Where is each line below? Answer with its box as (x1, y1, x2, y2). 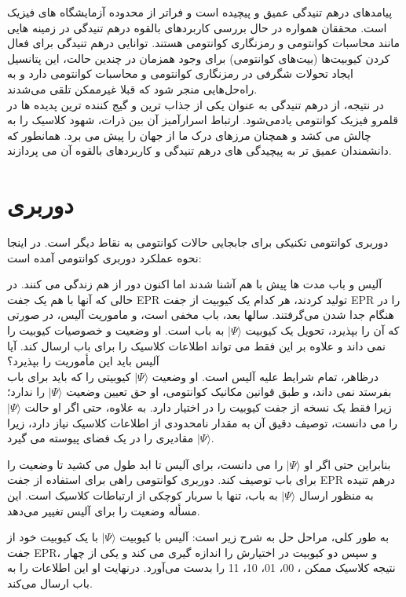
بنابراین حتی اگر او (304, 456, 391, 472)
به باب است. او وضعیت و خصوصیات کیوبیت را (7, 322, 225, 339)
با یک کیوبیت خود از (7, 529, 98, 545)
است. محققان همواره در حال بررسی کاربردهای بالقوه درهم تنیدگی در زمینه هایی (7, 19, 387, 35)
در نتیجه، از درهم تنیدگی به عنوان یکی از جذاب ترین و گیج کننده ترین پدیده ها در (7, 96, 384, 112)
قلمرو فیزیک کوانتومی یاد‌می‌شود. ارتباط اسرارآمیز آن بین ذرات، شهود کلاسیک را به (7, 112, 398, 128)
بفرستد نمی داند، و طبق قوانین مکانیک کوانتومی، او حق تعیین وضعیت (66, 383, 392, 400)
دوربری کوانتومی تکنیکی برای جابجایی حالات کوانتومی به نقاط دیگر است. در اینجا (7, 234, 389, 251)
